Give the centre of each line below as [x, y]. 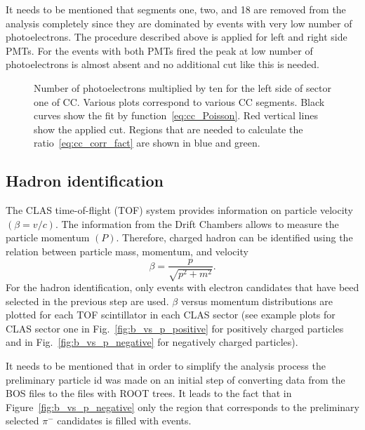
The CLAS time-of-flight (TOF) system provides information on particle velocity [180, 210]
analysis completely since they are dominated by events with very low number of [179, 23]
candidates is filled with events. [124, 421]
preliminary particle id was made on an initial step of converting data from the [175, 379]
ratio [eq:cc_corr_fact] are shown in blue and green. [147, 143]
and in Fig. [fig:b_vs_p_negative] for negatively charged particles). [152, 342]
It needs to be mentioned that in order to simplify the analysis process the [166, 365]
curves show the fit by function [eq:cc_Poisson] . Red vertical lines [176, 115]
